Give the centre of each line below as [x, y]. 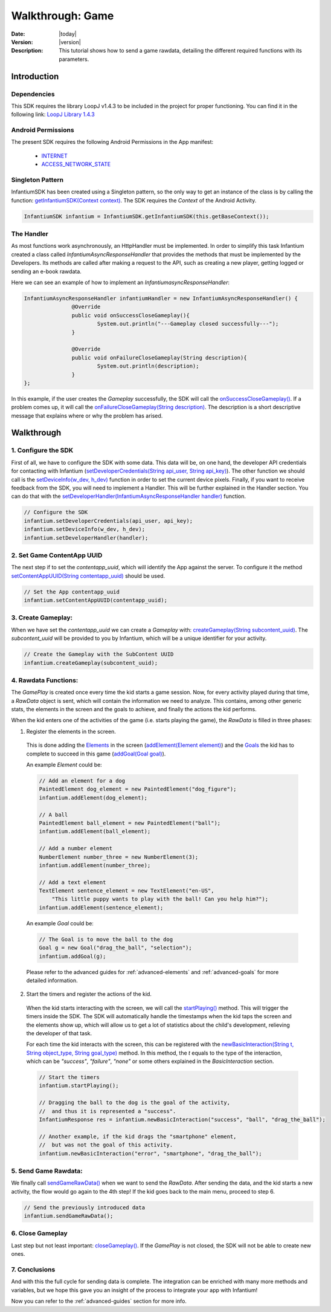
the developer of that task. [59, 1033]
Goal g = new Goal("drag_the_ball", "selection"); [116, 948]
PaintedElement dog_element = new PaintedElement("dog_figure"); [138, 789]
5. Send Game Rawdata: [47, 1171]
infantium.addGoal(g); [72, 956]
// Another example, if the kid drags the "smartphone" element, [138, 1136]
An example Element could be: [64, 765]
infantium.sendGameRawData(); [69, 1216]
